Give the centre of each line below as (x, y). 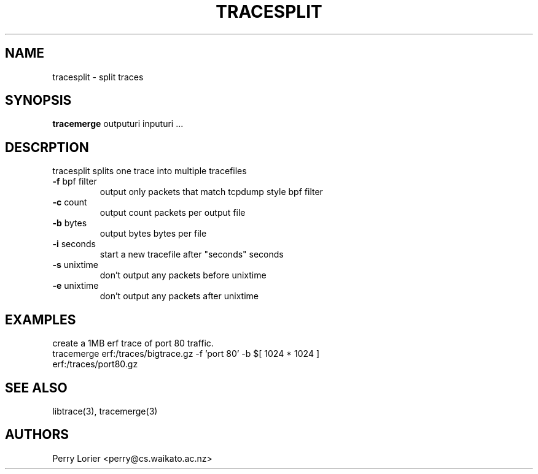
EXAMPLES (41, 319)
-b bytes (70, 223)
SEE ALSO (36, 388)
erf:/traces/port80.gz (95, 364)
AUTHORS (37, 435)
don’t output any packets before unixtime (183, 275)
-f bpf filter (75, 182)
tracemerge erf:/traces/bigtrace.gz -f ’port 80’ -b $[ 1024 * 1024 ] (186, 354)
